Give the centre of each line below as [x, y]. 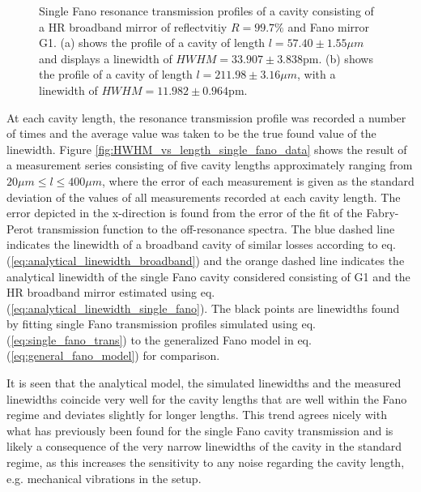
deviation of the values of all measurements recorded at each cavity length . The [204, 197]
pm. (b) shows [338, 58]
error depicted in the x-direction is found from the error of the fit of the [185, 213]
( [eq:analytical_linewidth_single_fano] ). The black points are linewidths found [203, 308]
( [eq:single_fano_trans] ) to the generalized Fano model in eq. [159, 339]
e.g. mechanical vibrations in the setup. [104, 478]
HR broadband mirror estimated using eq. [111, 292]
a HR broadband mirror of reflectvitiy [133, 26]
